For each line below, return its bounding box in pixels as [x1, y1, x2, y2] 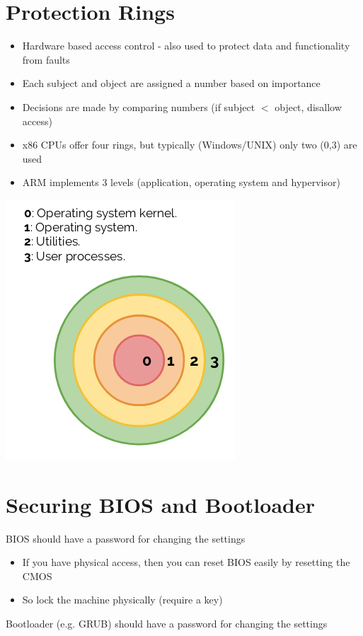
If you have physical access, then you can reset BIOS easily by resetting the [22, 555, 350, 569]
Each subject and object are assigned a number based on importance [22, 76, 321, 91]
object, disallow [275, 99, 342, 114]
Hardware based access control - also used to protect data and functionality [22, 38, 350, 53]
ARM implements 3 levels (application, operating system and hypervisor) [22, 175, 340, 190]
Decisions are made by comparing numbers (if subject [22, 99, 255, 114]
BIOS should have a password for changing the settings [6, 531, 246, 545]
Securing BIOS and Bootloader [6, 490, 315, 519]
